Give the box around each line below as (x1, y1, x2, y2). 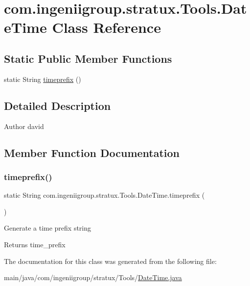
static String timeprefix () (4, 74, 81, 84)
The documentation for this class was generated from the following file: (4, 256, 217, 266)
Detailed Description (4, 98, 111, 113)
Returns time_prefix (4, 239, 66, 249)
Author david (4, 121, 44, 131)
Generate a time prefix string (4, 223, 91, 233)
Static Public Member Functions (4, 51, 172, 66)
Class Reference (52, 17, 161, 37)
